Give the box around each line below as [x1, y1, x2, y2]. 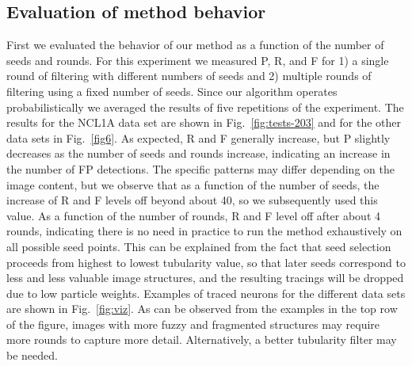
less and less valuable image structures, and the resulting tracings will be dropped [6, 269, 404, 286]
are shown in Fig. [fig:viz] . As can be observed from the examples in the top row [6, 300, 398, 317]
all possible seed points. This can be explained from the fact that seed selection [6, 238, 391, 254]
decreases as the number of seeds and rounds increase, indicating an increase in [6, 145, 391, 162]
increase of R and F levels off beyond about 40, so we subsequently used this [6, 192, 378, 208]
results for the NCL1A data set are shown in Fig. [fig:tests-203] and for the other [6, 114, 402, 131]
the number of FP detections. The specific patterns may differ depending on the [6, 160, 395, 177]
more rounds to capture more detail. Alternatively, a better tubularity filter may [6, 331, 397, 348]
